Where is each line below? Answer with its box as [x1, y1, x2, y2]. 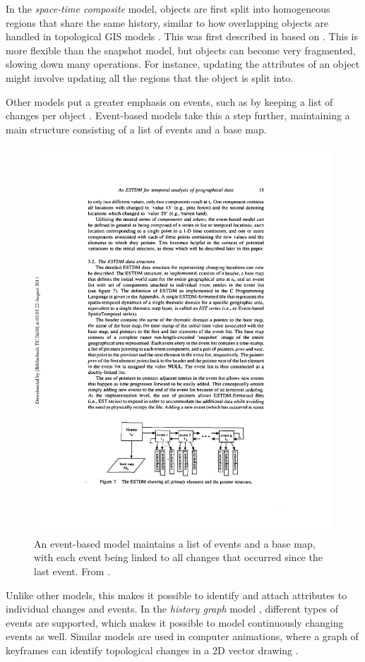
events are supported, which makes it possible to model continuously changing [6, 615, 344, 630]
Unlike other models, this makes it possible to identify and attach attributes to [6, 587, 347, 602]
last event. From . [34, 564, 111, 579]
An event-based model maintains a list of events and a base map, [34, 536, 316, 550]
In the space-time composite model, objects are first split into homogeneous [6, 1, 330, 16]
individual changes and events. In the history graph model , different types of [6, 601, 338, 616]
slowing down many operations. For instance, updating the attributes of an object [6, 56, 360, 71]
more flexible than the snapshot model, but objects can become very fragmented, [6, 42, 356, 57]
